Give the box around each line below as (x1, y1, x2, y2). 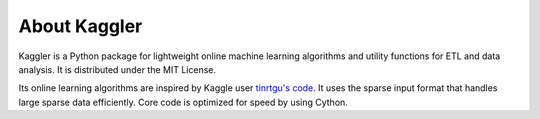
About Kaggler (18, 15, 143, 37)
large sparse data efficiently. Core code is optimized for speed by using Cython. (18, 96, 349, 108)
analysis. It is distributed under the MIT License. (18, 63, 217, 75)
